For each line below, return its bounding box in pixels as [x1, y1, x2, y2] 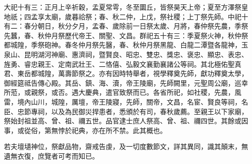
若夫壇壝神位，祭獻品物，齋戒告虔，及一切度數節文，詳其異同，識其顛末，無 [4, 141, 248, 151]
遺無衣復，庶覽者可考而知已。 [4, 150, 99, 161]
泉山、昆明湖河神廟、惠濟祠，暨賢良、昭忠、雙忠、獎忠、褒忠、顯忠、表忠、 [4, 49, 248, 59]
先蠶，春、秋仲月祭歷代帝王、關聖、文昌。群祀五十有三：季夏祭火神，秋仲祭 [4, 30, 248, 40]
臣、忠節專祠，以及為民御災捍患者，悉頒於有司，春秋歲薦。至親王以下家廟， [4, 106, 248, 116]
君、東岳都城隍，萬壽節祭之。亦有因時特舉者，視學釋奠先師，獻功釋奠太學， [4, 68, 248, 78]
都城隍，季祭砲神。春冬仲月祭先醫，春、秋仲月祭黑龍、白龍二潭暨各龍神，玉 [4, 40, 248, 50]
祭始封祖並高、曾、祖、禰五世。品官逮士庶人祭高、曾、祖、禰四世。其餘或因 [4, 116, 248, 126]
